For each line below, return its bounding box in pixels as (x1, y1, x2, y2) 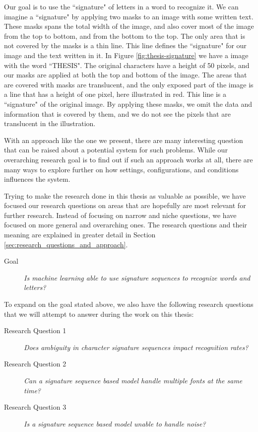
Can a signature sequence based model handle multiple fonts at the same (24, 375, 243, 385)
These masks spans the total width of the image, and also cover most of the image (4, 21, 254, 31)
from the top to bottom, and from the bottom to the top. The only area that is (4, 30, 245, 41)
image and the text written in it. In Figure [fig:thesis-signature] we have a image (4, 50, 249, 60)
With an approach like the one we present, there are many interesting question (4, 135, 243, 145)
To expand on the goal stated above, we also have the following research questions (4, 299, 254, 309)
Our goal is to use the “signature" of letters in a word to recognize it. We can (4, 1, 239, 11)
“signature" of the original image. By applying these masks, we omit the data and (4, 98, 253, 109)
